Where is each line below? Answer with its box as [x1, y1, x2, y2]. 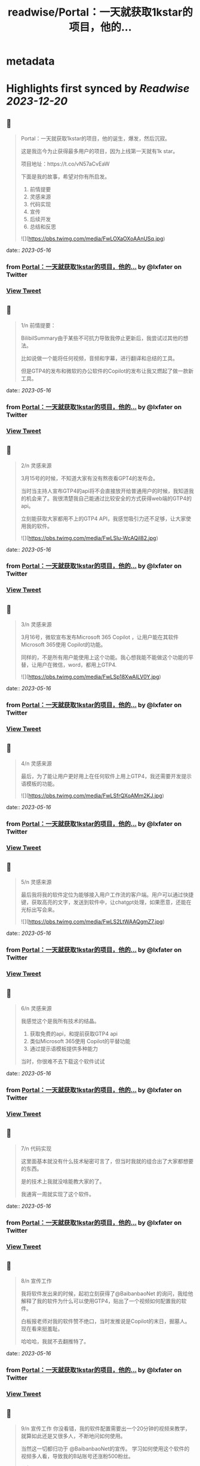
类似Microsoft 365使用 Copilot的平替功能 [29, 1038, 131, 1045]
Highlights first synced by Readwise [6, 82, 190, 96]
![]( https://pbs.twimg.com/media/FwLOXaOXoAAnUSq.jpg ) [20, 235, 165, 242]
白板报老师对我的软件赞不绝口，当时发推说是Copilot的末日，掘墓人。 [20, 1318, 190, 1325]
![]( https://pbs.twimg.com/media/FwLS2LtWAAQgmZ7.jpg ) [20, 918, 165, 925]
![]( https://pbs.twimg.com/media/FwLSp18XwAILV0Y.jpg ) [20, 673, 161, 681]
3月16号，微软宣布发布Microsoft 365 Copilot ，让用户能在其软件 [20, 633, 179, 641]
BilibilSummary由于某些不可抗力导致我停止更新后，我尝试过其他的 [20, 334, 183, 342]
